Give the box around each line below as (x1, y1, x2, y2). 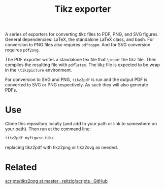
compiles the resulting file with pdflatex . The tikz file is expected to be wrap (5, 62, 160, 68)
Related (5, 162, 37, 173)
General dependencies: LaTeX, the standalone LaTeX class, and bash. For (5, 37, 154, 42)
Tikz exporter (54, 3, 111, 15)
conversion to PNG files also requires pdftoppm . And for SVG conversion (5, 42, 151, 48)
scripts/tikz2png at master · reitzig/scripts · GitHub (5, 178, 108, 184)
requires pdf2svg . (5, 47, 40, 53)
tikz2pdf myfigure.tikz (5, 136, 54, 141)
